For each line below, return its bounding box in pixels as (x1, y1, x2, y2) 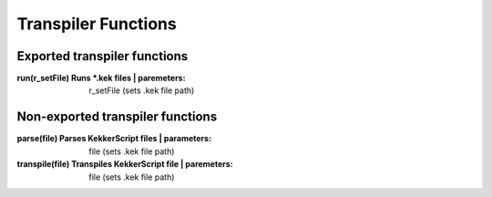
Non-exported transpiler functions (16, 109, 218, 125)
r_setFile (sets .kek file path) (88, 85, 195, 96)
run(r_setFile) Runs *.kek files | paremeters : (16, 73, 186, 84)
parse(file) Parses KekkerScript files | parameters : (16, 133, 212, 144)
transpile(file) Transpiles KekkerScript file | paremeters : (16, 159, 234, 170)
